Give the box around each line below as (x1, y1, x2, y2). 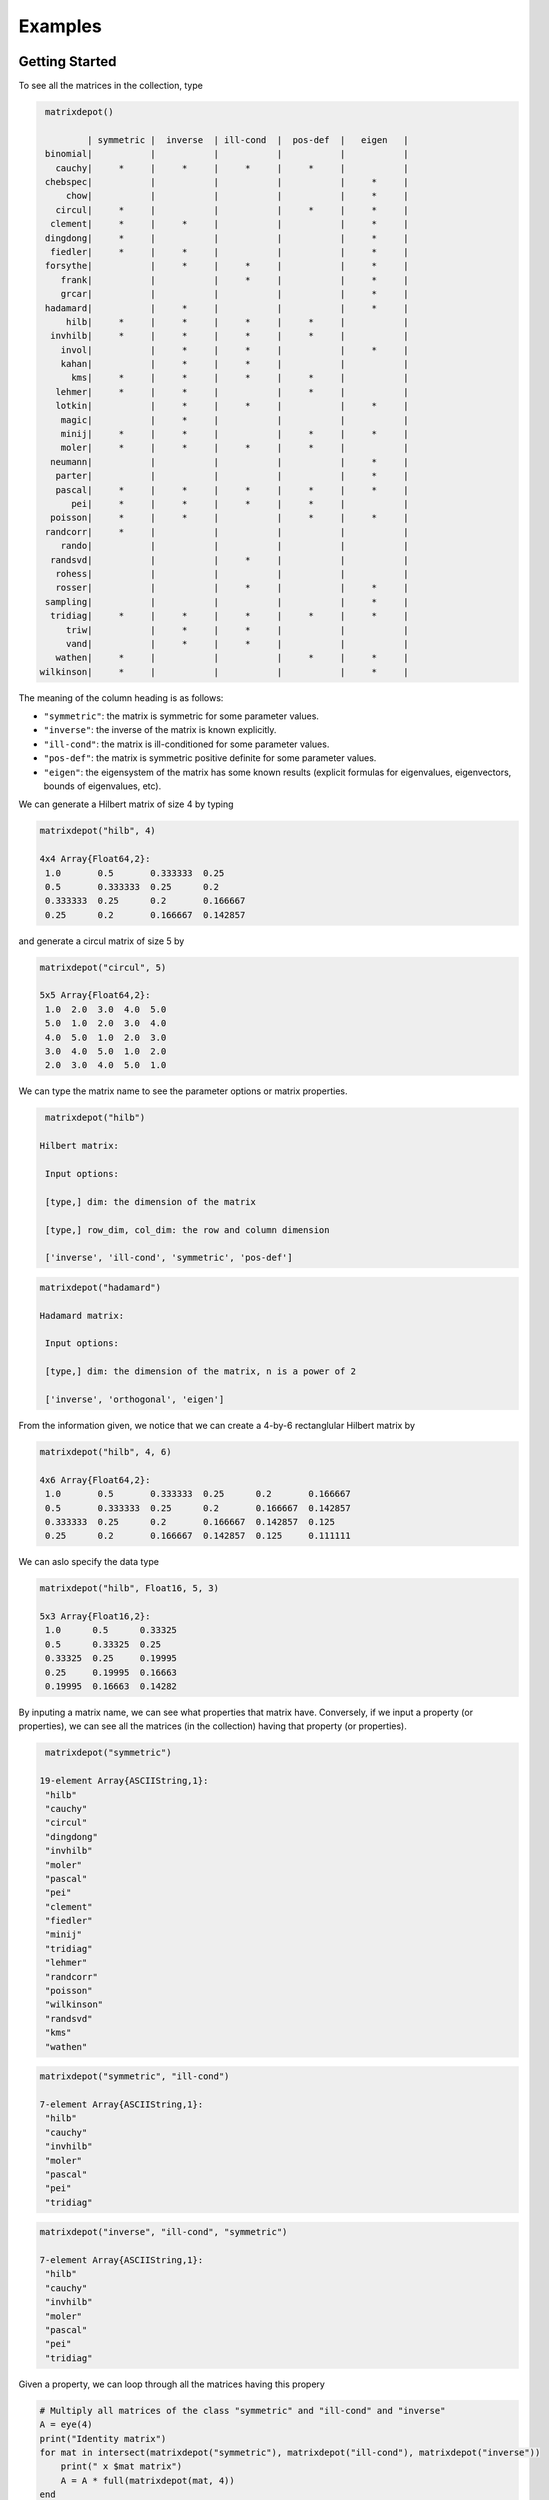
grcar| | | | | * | (60, 288, 409, 300)
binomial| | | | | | (45, 148, 409, 160)
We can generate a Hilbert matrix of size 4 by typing (18, 798, 234, 810)
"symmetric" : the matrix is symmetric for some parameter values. (43, 710, 320, 722)
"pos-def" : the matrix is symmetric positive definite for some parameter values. (43, 752, 377, 764)
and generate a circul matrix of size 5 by (18, 935, 185, 947)
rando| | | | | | (60, 540, 409, 552)
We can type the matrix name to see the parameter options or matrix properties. (18, 1085, 349, 1097)
